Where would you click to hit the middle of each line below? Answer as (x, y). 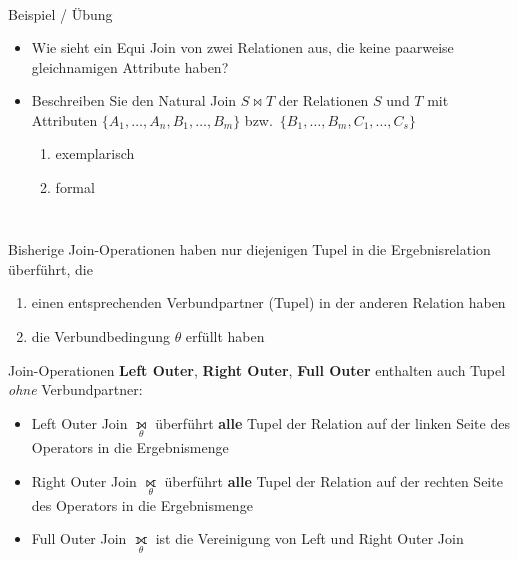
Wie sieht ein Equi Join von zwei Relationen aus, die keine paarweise (242, 47)
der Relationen (323, 100)
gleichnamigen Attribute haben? (130, 66)
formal (75, 187)
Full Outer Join (79, 538)
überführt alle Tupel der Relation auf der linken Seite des (332, 422)
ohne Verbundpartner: (75, 389)
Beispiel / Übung (60, 13)
